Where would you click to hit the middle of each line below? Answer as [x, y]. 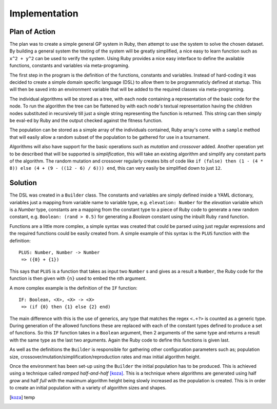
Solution [23, 183]
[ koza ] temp [22, 397]
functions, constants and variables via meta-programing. [70, 66]
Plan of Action [33, 32]
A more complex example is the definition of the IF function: [74, 288]
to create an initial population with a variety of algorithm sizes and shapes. [88, 388]
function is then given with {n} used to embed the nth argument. [78, 278]
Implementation [44, 13]
